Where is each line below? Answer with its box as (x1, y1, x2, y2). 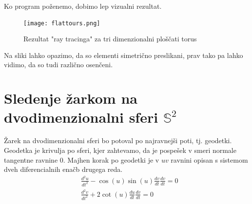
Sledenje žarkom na (4, 88, 137, 108)
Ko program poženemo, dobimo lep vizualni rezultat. (4, 1, 162, 11)
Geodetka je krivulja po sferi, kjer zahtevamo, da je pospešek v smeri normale (4, 145, 236, 155)
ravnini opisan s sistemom (171, 154, 248, 165)
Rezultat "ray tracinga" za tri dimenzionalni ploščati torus (23, 34, 197, 44)
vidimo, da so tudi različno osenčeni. (4, 59, 113, 70)
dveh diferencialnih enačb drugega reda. (4, 164, 123, 174)
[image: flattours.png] (23, 19, 100, 27)
